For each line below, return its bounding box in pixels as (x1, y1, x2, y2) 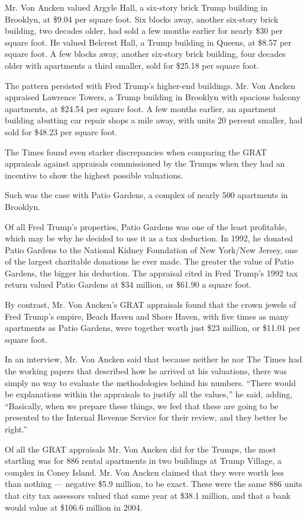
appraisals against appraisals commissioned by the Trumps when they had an (5, 157, 285, 170)
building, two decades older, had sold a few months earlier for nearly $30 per (5, 24, 283, 37)
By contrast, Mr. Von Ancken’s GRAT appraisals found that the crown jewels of (5, 298, 296, 311)
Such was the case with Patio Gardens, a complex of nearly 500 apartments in (5, 189, 288, 201)
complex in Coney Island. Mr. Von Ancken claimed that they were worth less (5, 466, 285, 478)
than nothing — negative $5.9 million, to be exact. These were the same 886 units (5, 477, 303, 490)
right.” (5, 423, 27, 435)
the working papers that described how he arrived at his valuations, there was (5, 365, 287, 377)
